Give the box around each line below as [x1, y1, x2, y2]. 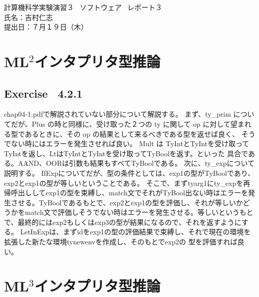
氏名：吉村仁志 [4, 12, 53, 22]
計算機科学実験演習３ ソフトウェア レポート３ [4, 2, 163, 12]
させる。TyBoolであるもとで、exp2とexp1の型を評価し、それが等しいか [10, 197, 243, 207]
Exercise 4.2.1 [4, 85, 83, 101]
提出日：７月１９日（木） [4, 22, 88, 32]
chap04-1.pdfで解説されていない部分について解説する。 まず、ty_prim [4, 109, 231, 119]
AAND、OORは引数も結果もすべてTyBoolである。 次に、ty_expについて [17, 158, 255, 168]
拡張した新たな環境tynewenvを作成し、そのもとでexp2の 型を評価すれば [4, 236, 238, 247]
